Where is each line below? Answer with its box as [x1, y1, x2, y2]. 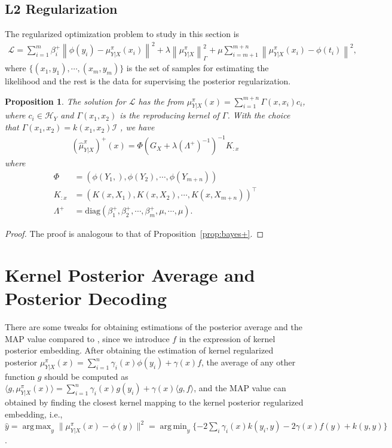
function [5, 370, 35, 382]
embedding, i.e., [5, 407, 63, 420]
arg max [22, 422, 51, 431]
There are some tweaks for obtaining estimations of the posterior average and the [5, 321, 302, 333]
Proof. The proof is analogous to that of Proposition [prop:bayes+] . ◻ [5, 227, 264, 240]
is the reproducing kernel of [120, 109, 219, 121]
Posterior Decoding [5, 286, 167, 310]
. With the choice [227, 109, 290, 121]
